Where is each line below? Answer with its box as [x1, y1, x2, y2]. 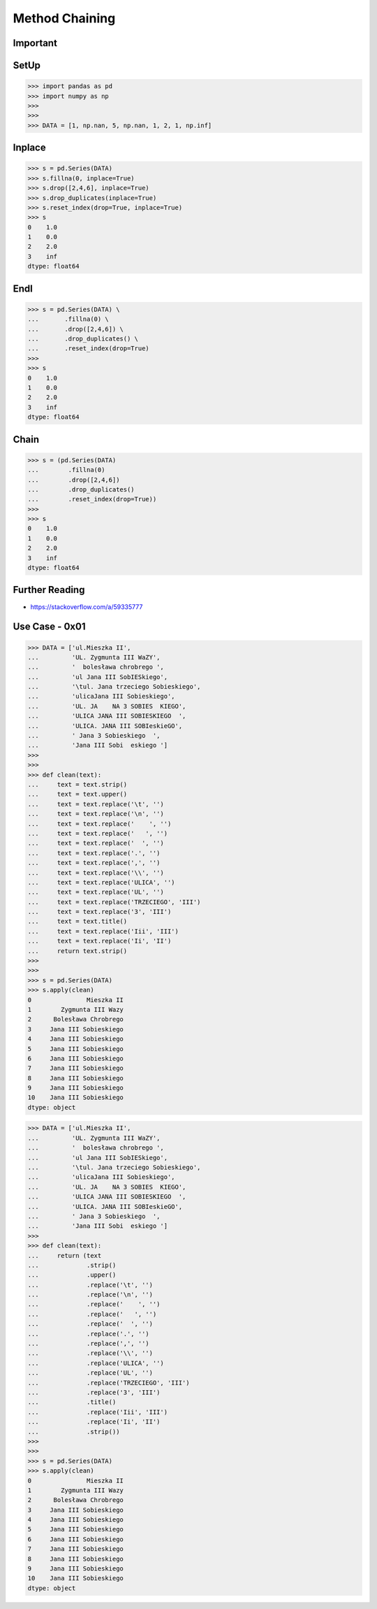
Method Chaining [13, 10, 116, 26]
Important [13, 37, 57, 49]
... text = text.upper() [27, 790, 128, 799]
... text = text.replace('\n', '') [27, 810, 164, 818]
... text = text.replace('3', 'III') [27, 908, 172, 916]
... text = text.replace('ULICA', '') [27, 878, 175, 886]
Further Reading [13, 584, 85, 596]
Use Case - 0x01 [13, 621, 86, 633]
